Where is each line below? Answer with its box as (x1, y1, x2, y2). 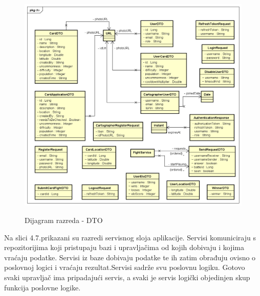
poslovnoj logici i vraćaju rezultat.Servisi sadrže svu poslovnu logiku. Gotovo (4, 262, 245, 273)
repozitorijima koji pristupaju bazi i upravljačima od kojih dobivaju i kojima (4, 242, 244, 253)
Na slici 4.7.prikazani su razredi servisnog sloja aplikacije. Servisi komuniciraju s (4, 232, 256, 242)
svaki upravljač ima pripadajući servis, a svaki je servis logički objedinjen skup (4, 272, 250, 282)
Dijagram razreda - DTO (25, 215, 103, 226)
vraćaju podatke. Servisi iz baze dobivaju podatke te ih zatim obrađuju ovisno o (4, 252, 256, 262)
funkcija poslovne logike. (4, 282, 81, 292)
